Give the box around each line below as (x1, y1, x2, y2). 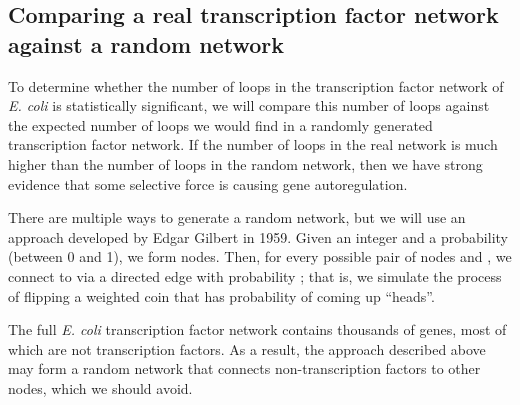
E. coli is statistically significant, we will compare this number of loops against (8, 95, 490, 116)
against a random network (8, 28, 284, 59)
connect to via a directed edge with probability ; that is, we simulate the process (8, 265, 502, 286)
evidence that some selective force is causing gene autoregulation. (8, 173, 408, 194)
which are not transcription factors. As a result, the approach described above (8, 338, 486, 359)
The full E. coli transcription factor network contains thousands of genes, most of (8, 319, 507, 340)
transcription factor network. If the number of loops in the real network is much (8, 134, 498, 155)
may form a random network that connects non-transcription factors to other (8, 358, 481, 379)
